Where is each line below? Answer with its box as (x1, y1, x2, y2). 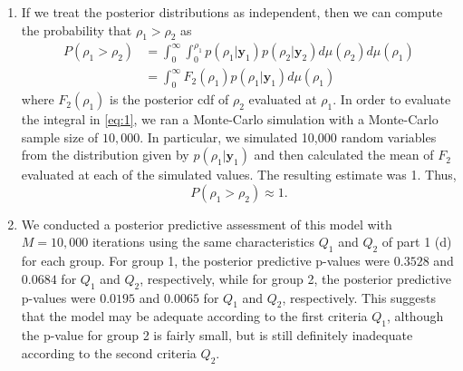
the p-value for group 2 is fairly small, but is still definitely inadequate (21, 326, 413, 345)
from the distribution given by (21, 145, 189, 164)
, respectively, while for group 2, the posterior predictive (140, 268, 452, 288)
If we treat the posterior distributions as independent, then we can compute (21, 3, 443, 21)
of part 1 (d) (381, 232, 452, 251)
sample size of (21, 127, 99, 146)
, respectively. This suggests (282, 288, 437, 307)
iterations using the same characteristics (92, 232, 315, 251)
